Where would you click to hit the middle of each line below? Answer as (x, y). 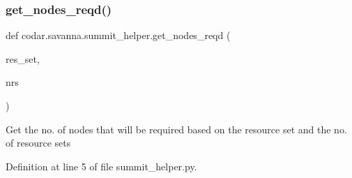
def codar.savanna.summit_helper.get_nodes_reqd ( (118, 35)
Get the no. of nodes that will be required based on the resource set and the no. (176, 129)
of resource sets (38, 143)
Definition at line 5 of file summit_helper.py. (101, 166)
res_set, (23, 58)
